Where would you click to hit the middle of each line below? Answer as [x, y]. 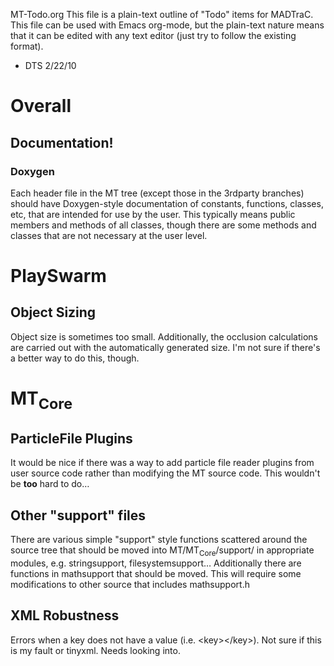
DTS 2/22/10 [50, 65]
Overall [41, 106]
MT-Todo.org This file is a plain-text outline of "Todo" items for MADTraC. [162, 14]
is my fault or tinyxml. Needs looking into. [95, 650]
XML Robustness [65, 615]
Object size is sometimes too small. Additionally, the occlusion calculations [164, 336]
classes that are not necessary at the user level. [109, 235]
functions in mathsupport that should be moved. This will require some [156, 574]
